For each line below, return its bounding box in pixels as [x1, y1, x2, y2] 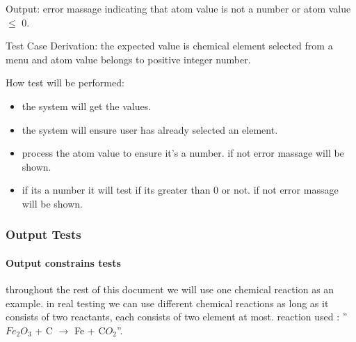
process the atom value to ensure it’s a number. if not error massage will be [22, 146, 344, 160]
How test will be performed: [6, 75, 124, 90]
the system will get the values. [22, 98, 152, 113]
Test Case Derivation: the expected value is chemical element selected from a [6, 38, 333, 53]
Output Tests [6, 226, 81, 243]
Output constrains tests [6, 255, 121, 270]
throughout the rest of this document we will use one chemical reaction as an [6, 282, 334, 297]
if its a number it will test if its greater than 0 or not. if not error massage [22, 182, 339, 197]
